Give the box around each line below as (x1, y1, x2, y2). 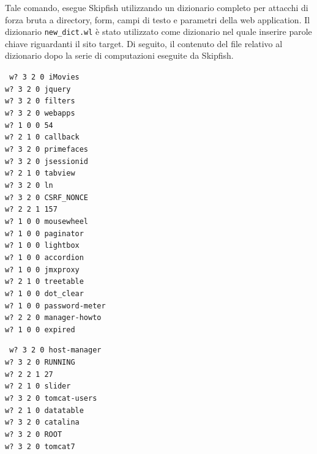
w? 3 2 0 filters (5, 97, 75, 106)
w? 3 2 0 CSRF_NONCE (5, 193, 89, 202)
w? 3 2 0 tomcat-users (5, 394, 97, 403)
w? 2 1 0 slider (5, 382, 71, 391)
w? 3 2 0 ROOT (5, 430, 62, 439)
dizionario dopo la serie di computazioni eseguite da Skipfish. (5, 49, 234, 62)
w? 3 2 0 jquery (5, 84, 71, 94)
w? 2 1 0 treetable (5, 277, 84, 286)
